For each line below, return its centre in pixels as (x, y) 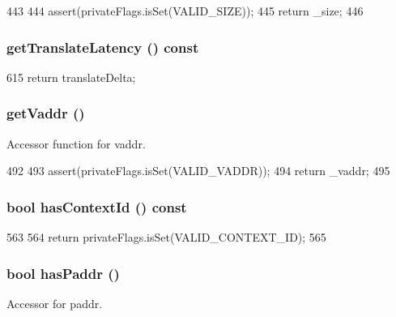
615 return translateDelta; (71, 77)
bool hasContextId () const (97, 206)
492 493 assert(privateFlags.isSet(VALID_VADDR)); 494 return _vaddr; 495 (198, 171)
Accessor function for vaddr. (76, 143)
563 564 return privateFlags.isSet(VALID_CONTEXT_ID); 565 (166, 237)
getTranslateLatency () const (103, 47)
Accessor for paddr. (55, 303)
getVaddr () (46, 113)
